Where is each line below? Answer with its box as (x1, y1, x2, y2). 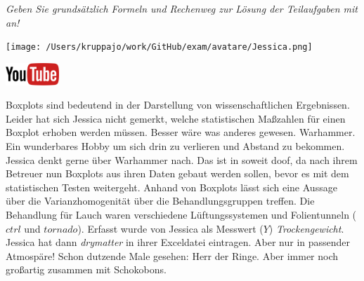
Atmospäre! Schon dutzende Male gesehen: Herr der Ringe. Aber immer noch (6, 248, 339, 263)
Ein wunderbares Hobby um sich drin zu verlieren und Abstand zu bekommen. (6, 139, 345, 153)
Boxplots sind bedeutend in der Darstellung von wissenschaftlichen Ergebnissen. (6, 97, 350, 112)
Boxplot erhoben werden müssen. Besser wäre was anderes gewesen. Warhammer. (6, 125, 356, 139)
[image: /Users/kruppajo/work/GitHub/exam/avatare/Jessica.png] (6, 42, 313, 53)
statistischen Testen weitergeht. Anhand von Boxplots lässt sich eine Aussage (6, 179, 337, 194)
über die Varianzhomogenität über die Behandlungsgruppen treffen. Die (6, 193, 315, 208)
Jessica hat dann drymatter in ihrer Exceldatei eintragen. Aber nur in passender (6, 235, 351, 249)
